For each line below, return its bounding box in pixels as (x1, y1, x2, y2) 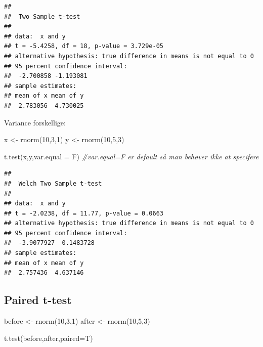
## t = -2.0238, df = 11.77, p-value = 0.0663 (4, 209, 163, 217)
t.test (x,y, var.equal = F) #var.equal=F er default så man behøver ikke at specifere (4, 151, 259, 161)
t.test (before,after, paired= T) (4, 332, 93, 343)
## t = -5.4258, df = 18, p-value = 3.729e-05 (4, 42, 163, 50)
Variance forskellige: (4, 117, 66, 127)
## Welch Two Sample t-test (4, 180, 102, 187)
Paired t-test (4, 292, 72, 308)
